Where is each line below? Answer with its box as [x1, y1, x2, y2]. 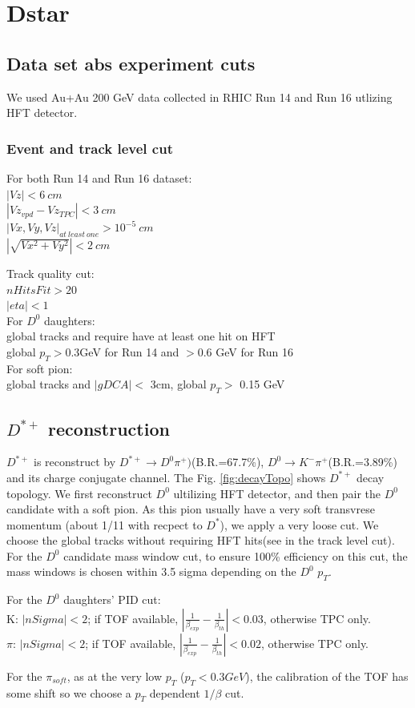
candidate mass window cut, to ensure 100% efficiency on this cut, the [63, 547, 408, 564]
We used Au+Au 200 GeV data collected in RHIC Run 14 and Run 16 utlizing [6, 88, 393, 105]
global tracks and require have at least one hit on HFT [6, 328, 276, 344]
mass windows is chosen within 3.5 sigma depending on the [6, 563, 296, 580]
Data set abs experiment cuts [6, 50, 256, 75]
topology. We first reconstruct [6, 485, 152, 501]
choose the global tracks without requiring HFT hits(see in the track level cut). [6, 532, 395, 549]
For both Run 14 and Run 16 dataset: [6, 169, 192, 186]
